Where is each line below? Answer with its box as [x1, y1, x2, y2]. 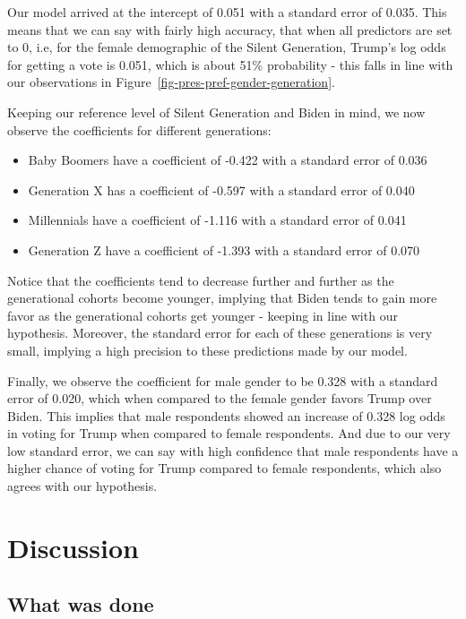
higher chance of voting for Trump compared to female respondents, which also [7, 459, 442, 477]
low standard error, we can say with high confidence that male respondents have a [7, 441, 459, 460]
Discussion [7, 529, 139, 565]
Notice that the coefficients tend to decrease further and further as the [7, 271, 394, 289]
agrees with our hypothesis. [7, 477, 158, 495]
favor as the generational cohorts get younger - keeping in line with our [7, 305, 398, 324]
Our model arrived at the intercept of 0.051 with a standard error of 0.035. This [7, 3, 447, 21]
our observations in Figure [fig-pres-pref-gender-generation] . [7, 73, 335, 91]
